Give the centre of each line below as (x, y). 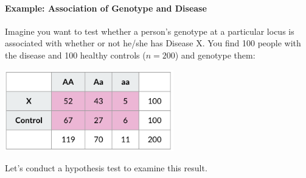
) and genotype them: (215, 55)
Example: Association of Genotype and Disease (106, 8)
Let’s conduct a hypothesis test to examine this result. (106, 168)
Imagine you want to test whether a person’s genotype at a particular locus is (150, 31)
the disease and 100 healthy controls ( (75, 55)
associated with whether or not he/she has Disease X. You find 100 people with (153, 43)
